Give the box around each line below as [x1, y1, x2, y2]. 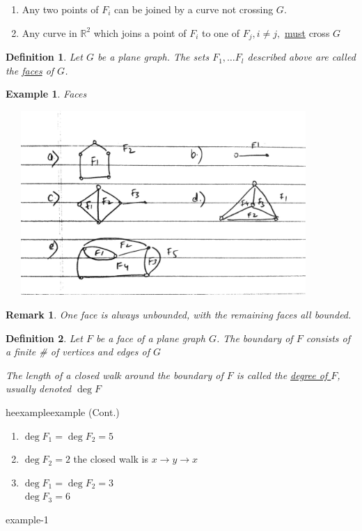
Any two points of [22, 2, 99, 16]
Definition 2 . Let [6, 330, 83, 345]
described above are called [247, 49, 356, 64]
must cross [284, 25, 330, 40]
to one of [201, 25, 240, 40]
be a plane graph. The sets [97, 49, 210, 64]
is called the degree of [236, 367, 328, 382]
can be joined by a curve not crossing [114, 2, 274, 16]
